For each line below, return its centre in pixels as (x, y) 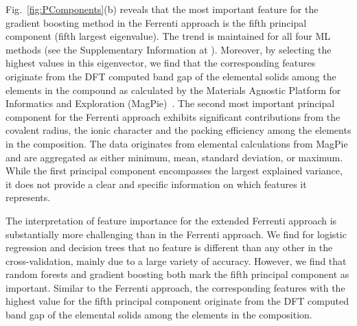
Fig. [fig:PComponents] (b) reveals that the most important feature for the (162, 9)
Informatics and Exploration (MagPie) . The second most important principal (170, 103)
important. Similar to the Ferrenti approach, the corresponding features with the (175, 287)
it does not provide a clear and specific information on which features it (156, 184)
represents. (28, 197)
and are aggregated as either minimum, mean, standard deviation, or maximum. (174, 157)
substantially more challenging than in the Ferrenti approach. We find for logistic (176, 234)
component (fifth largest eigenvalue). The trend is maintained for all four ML (168, 36)
